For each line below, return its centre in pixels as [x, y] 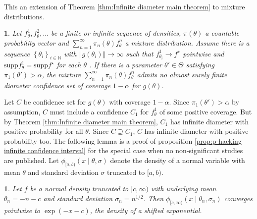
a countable [222, 33]
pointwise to [22, 210]
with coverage [130, 102]
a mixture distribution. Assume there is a [187, 42]
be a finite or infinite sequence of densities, [116, 33]
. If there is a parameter [125, 65]
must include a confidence [89, 111]
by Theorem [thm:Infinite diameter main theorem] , [81, 121]
